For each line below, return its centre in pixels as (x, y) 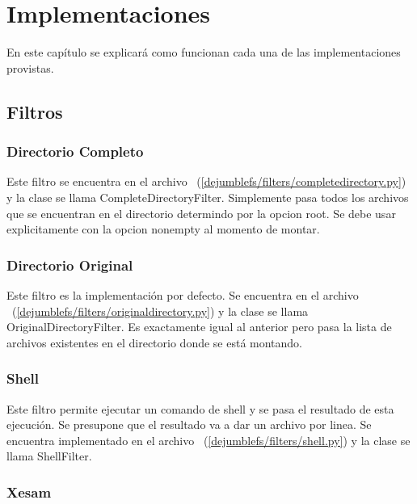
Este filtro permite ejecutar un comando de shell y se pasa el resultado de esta (200, 408)
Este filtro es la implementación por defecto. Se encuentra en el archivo (183, 294)
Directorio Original (70, 265)
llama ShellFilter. (49, 456)
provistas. (30, 67)
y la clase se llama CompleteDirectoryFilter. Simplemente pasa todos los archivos (208, 197)
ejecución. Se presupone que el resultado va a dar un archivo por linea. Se (189, 424)
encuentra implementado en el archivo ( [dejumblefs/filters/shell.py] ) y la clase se (208, 440)
